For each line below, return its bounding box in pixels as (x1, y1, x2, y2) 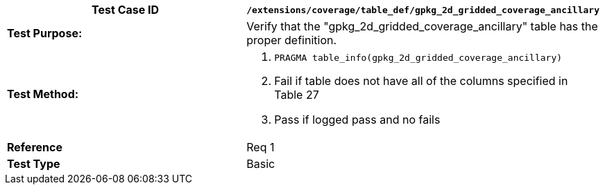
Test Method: (7, 86, 79, 101)
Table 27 (274, 88, 319, 102)
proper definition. (246, 33, 337, 47)
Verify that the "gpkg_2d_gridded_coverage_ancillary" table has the (246, 19, 598, 33)
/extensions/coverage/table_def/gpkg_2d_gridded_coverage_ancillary (246, 4, 599, 15)
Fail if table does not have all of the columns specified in (274, 74, 568, 88)
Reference (7, 140, 62, 154)
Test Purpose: (7, 26, 83, 40)
